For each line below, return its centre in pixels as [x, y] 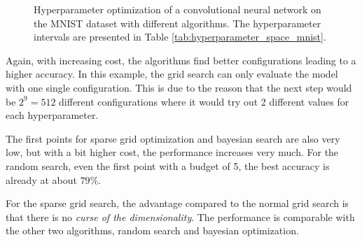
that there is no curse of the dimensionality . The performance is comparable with [180, 216]
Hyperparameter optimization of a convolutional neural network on [177, 9]
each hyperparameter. [52, 115]
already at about [41, 179]
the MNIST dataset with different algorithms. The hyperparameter [177, 23]
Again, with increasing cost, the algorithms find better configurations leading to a [181, 60]
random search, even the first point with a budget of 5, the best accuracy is [168, 165]
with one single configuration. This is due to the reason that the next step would [179, 87]
